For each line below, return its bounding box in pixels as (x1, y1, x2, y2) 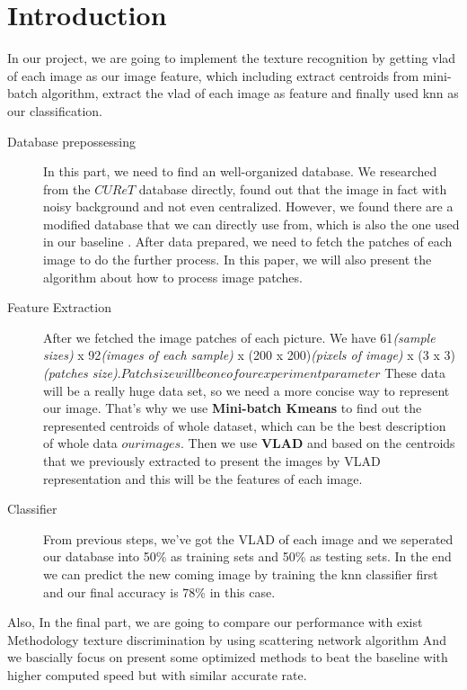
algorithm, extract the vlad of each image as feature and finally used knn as (41, 84, 459, 103)
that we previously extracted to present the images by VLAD (43, 452, 381, 470)
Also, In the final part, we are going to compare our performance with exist (7, 613, 423, 632)
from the (43, 179, 91, 198)
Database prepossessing (7, 131, 136, 150)
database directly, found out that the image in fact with (138, 179, 447, 198)
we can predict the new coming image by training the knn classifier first (43, 564, 438, 583)
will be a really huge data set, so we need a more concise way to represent (43, 381, 450, 399)
